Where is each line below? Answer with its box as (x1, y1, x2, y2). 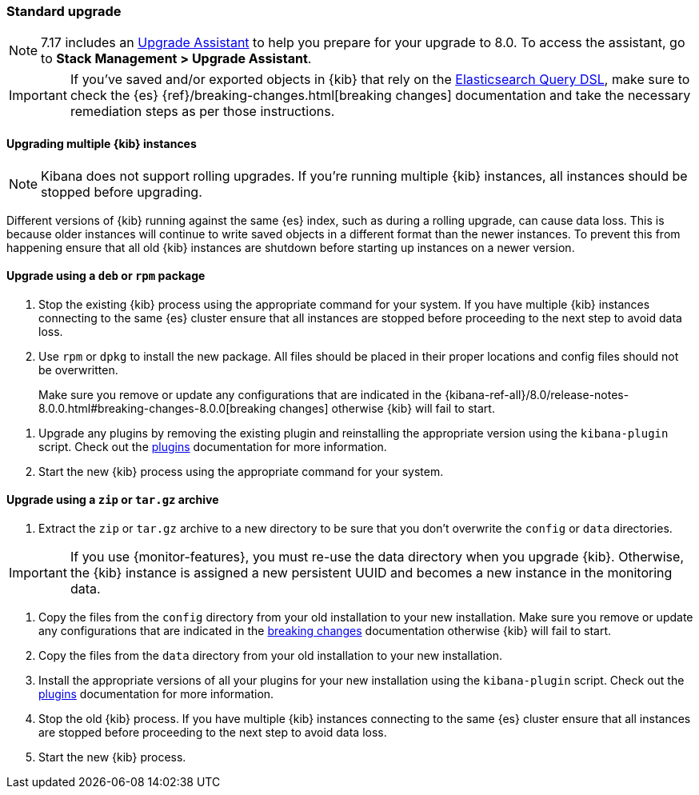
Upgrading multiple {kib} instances (6, 136, 197, 150)
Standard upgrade (6, 3, 122, 19)
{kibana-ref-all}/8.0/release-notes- (445, 387, 629, 401)
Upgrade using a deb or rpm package (6, 269, 206, 283)
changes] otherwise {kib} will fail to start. (278, 401, 495, 415)
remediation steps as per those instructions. (70, 103, 335, 120)
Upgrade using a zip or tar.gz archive (6, 493, 219, 507)
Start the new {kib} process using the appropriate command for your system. (38, 464, 444, 478)
